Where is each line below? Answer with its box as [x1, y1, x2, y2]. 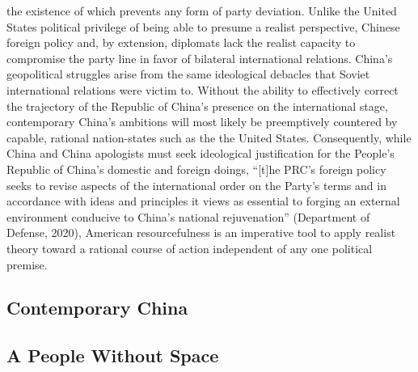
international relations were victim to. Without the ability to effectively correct [6, 81, 399, 98]
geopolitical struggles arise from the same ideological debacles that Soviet [6, 66, 370, 82]
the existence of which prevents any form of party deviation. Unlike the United [6, 2, 397, 19]
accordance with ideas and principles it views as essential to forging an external [6, 192, 400, 209]
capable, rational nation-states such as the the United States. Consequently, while [6, 129, 412, 146]
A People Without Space [6, 343, 219, 368]
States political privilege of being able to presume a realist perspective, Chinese [6, 18, 400, 35]
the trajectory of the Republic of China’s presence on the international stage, [6, 97, 388, 114]
